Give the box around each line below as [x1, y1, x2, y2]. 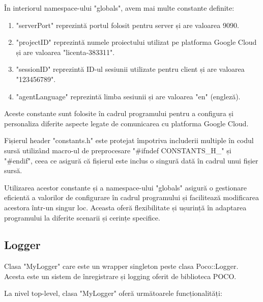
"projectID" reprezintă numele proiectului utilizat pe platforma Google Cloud [16, 37, 257, 47]
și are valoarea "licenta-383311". [16, 46, 115, 57]
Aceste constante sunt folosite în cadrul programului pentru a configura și [4, 108, 233, 119]
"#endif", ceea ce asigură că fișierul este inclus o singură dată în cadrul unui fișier [4, 155, 258, 166]
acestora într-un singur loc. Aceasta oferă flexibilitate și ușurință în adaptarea [4, 202, 247, 212]
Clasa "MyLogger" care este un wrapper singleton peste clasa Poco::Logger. [4, 261, 239, 271]
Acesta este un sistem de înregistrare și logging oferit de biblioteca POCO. [4, 270, 237, 281]
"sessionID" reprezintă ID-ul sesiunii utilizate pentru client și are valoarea [16, 64, 245, 74]
